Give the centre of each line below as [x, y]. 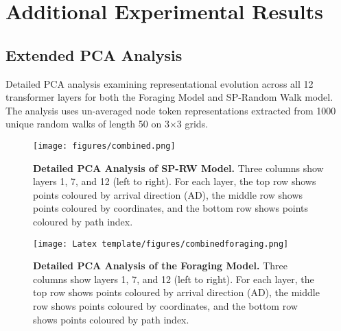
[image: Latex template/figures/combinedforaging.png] [161, 244]
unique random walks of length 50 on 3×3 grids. [107, 124]
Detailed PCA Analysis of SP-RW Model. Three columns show [178, 168]
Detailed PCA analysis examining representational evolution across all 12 [160, 83]
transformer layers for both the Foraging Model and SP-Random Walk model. [169, 97]
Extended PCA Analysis [94, 54]
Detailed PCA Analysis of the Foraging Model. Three [161, 266]
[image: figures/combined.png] [104, 146]
